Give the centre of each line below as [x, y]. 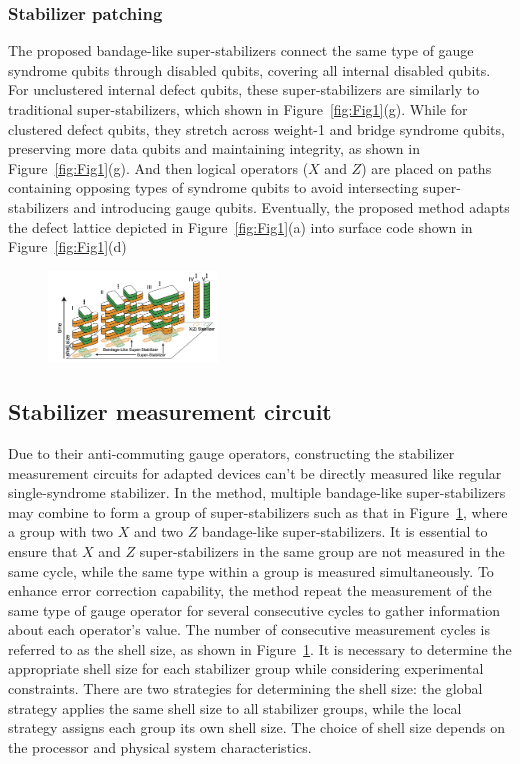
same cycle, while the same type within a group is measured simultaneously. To [251, 570]
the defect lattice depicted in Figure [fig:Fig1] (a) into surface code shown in [240, 226]
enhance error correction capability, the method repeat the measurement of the [250, 590]
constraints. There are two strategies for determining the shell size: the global [245, 688]
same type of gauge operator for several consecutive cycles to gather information [254, 609]
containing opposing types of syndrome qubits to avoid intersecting [213, 187]
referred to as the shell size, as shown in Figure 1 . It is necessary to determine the [260, 648]
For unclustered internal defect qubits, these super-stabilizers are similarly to [244, 89]
